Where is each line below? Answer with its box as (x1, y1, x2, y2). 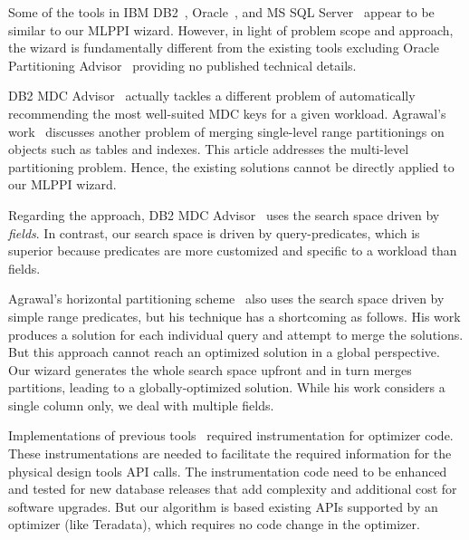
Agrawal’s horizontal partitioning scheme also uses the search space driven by (8, 289, 445, 308)
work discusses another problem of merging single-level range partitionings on (8, 121, 445, 140)
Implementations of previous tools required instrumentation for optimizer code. (8, 426, 454, 445)
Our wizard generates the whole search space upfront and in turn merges (8, 360, 412, 379)
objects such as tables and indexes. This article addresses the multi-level (8, 140, 409, 159)
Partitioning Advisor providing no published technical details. (8, 55, 357, 74)
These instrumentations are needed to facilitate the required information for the (8, 444, 452, 463)
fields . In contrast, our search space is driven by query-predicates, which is (8, 223, 420, 242)
